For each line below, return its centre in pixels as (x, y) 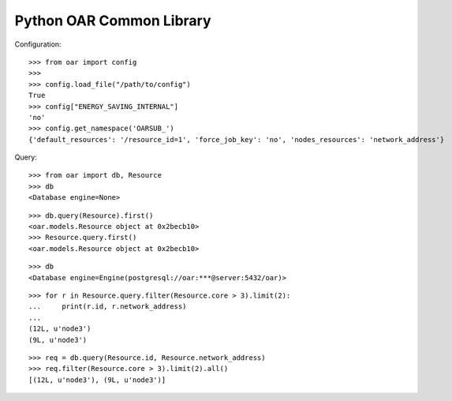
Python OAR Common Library (113, 21)
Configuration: (38, 44)
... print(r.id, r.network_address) (108, 307)
